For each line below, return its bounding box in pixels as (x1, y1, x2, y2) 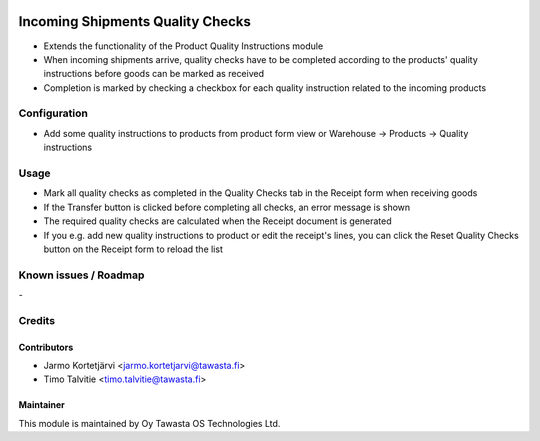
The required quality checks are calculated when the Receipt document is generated (43, 215, 392, 227)
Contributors (18, 341, 74, 353)
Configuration (18, 106, 89, 120)
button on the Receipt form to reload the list (43, 243, 224, 255)
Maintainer (18, 399, 65, 411)
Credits (18, 313, 55, 327)
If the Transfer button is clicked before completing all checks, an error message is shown (43, 201, 411, 213)
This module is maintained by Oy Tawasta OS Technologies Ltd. (18, 417, 281, 429)
